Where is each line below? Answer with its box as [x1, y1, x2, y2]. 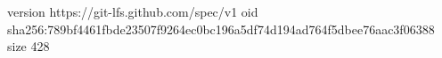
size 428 [7, 37, 50, 55]
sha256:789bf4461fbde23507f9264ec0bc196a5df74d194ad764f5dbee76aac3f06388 [7, 19, 435, 38]
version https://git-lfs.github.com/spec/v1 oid [7, 3, 258, 20]
